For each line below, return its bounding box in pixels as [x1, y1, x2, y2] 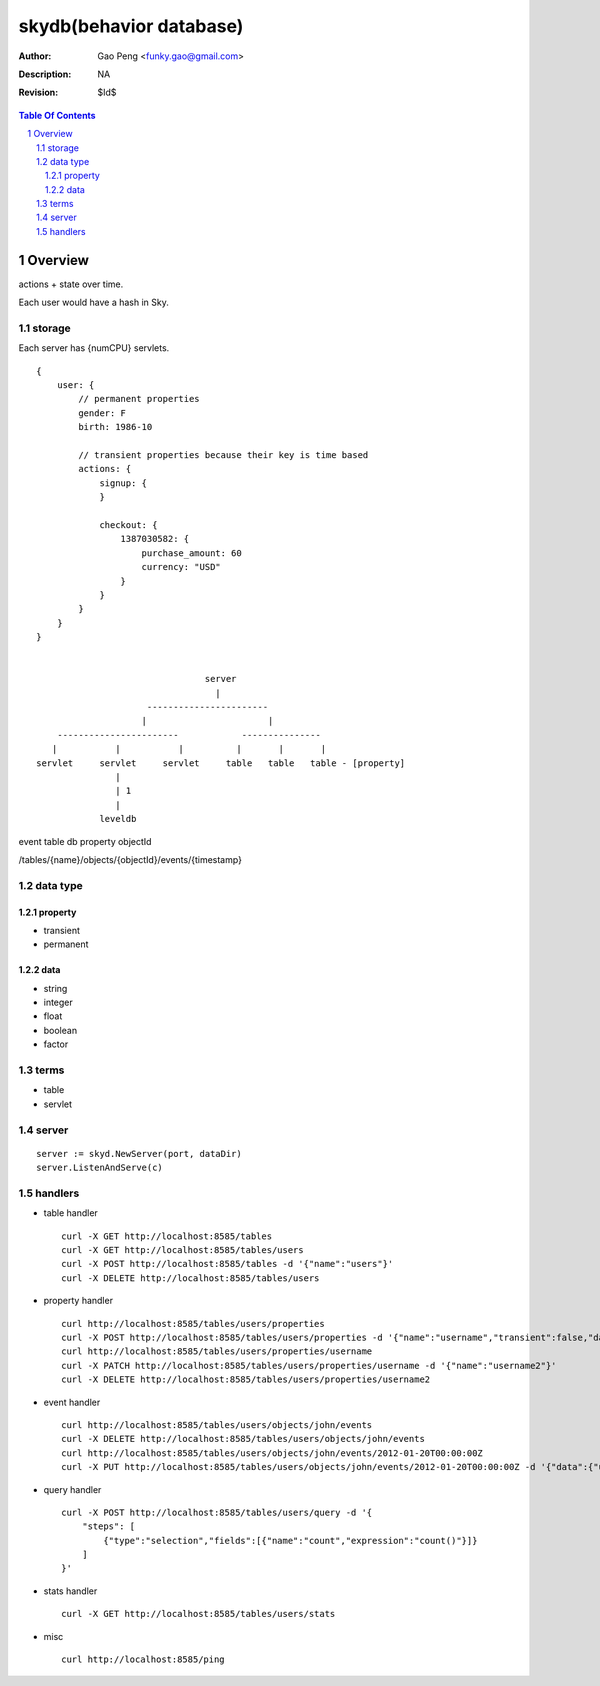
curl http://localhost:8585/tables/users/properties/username [61, 1346, 373, 1357]
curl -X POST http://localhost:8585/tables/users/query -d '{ [61, 1506, 373, 1518]
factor [43, 1038, 69, 1050]
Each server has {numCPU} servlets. [18, 342, 170, 354]
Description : [18, 68, 72, 80]
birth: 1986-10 [78, 421, 153, 433]
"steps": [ [81, 1521, 136, 1532]
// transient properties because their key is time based [78, 450, 369, 461]
